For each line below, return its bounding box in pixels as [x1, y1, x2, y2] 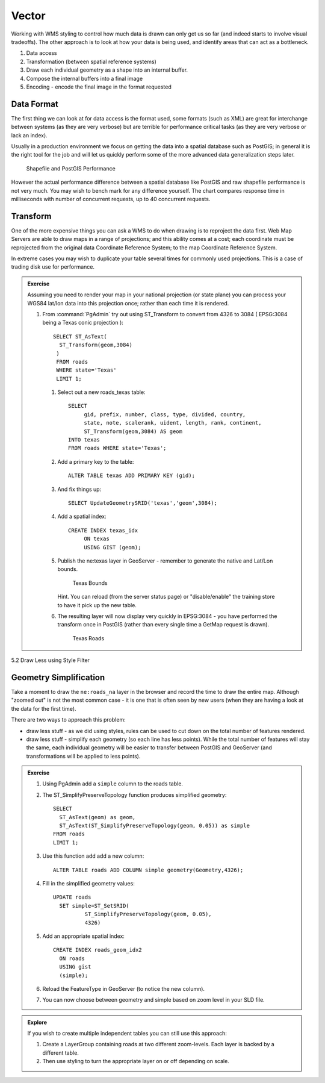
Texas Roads [72, 634, 105, 641]
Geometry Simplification [11, 672, 105, 682]
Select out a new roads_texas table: [57, 389, 146, 396]
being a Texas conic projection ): [42, 319, 123, 326]
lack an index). [11, 131, 48, 139]
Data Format [11, 99, 58, 109]
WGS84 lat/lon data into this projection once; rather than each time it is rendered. [27, 299, 229, 307]
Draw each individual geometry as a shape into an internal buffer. [26, 66, 188, 73]
